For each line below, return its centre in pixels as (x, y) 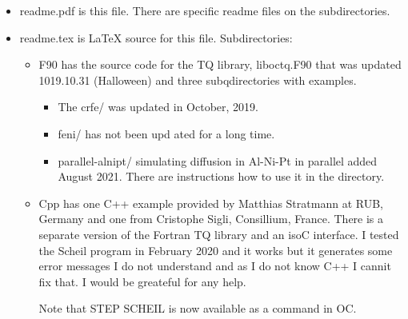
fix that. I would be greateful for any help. (142, 281)
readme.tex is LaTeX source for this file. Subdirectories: (156, 37)
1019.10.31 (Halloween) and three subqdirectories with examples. (198, 80)
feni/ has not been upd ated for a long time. (166, 133)
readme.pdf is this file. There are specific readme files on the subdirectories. (205, 10)
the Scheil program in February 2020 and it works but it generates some (216, 250)
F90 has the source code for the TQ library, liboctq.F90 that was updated (220, 64)
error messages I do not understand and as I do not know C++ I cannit (215, 266)
